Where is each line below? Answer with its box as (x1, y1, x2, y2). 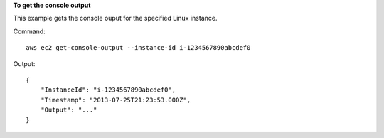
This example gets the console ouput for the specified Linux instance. (13, 14, 218, 23)
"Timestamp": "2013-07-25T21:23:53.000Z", (40, 96, 191, 104)
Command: (13, 27, 46, 36)
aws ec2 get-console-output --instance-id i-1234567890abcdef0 (26, 43, 251, 52)
